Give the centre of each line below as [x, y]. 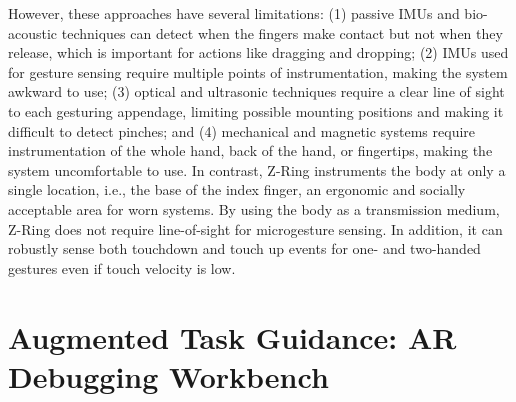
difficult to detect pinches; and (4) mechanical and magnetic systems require [242, 130]
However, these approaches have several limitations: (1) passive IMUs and [234, 13]
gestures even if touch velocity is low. [122, 267]
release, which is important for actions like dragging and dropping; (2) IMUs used [258, 52]
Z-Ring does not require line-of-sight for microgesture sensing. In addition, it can [255, 228]
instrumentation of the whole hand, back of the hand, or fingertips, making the [250, 150]
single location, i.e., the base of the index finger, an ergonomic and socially [237, 189]
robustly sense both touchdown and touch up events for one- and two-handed [244, 248]
